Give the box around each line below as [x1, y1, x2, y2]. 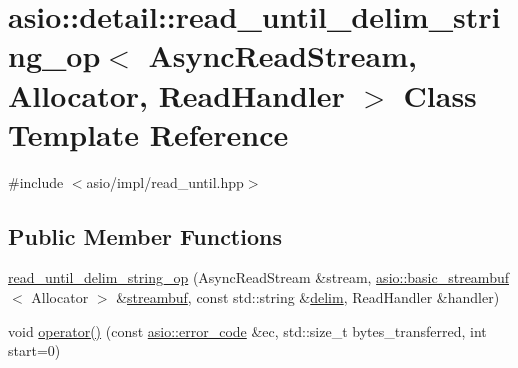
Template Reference [8, 113, 289, 154]
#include [8, 171, 64, 192]
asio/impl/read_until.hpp [86, 171, 244, 192]
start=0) [8, 340, 61, 361]
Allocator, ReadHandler [8, 74, 345, 115]
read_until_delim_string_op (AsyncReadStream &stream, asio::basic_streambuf [8, 267, 509, 288]
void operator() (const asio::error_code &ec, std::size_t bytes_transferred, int [8, 320, 487, 341]
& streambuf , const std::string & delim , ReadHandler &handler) [116, 287, 500, 308]
